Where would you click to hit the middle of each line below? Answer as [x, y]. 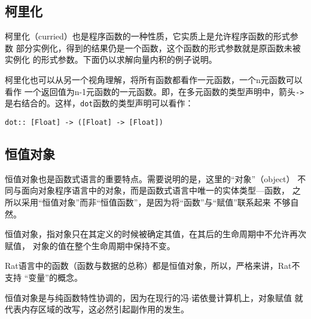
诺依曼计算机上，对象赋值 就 [247, 297]
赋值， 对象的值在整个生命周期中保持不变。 [90, 245]
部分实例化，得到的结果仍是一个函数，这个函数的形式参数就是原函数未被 [158, 47]
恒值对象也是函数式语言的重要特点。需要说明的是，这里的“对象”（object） [150, 178]
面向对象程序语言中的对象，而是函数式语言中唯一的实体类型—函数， [155, 190]
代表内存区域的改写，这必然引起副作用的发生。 [97, 309]
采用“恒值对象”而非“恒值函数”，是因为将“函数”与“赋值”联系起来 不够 [156, 202]
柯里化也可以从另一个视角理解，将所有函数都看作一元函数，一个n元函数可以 [154, 79]
